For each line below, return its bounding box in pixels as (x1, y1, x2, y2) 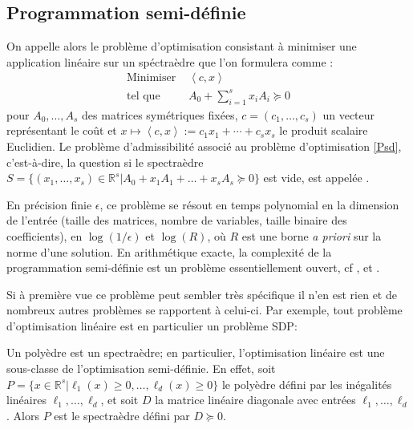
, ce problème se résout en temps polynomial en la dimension (99, 196, 399, 212)
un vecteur (322, 106, 375, 123)
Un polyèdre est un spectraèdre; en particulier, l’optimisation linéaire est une (6, 344, 385, 361)
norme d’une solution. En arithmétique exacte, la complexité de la (6, 243, 332, 260)
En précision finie (6, 196, 92, 212)
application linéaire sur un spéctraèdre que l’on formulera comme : (6, 53, 334, 70)
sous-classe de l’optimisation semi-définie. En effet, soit (6, 360, 276, 377)
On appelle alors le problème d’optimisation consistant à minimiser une (6, 38, 357, 55)
